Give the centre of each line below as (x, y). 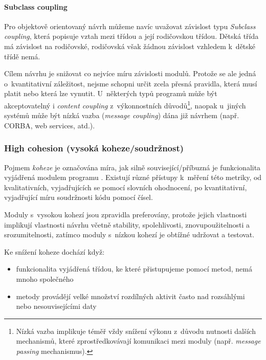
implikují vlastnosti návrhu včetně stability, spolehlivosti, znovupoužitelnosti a (127, 224)
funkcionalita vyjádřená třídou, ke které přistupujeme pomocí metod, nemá (134, 269)
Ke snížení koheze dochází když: (54, 251)
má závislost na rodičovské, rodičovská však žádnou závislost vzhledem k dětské (130, 46)
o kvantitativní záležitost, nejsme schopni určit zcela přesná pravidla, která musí (131, 83)
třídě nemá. (22, 56)
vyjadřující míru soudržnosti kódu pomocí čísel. (79, 197)
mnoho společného (45, 278)
